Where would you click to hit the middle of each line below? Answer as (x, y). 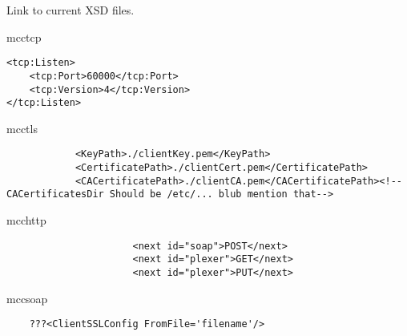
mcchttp (26, 220)
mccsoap (27, 298)
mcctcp (24, 36)
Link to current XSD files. (71, 10)
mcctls (22, 128)
